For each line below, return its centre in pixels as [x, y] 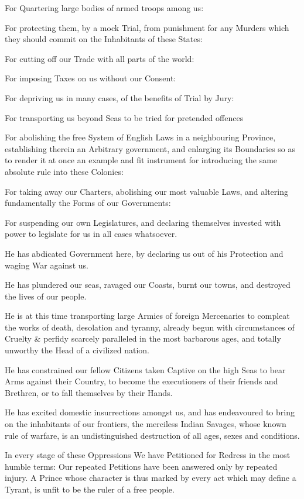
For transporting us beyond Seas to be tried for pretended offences [124, 117]
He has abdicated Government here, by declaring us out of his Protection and [144, 253]
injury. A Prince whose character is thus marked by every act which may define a [151, 478]
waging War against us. [47, 265]
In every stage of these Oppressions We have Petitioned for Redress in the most [148, 455]
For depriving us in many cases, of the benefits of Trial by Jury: [119, 97]
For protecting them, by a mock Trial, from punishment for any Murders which [147, 27]
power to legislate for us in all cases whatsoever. [91, 234]
